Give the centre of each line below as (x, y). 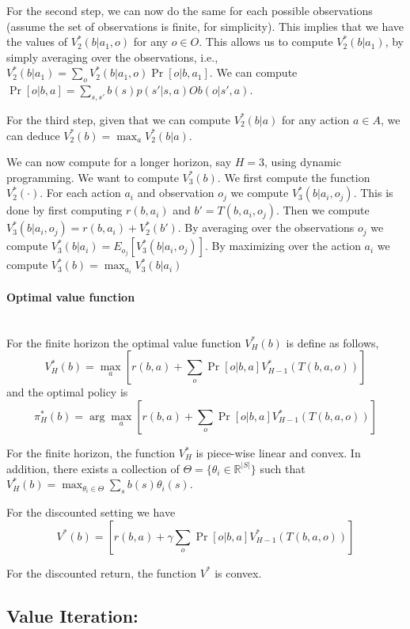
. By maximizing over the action (283, 246)
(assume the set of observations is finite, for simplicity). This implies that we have (205, 26)
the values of (37, 42)
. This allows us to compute (266, 42)
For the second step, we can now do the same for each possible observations (190, 10)
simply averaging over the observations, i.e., (112, 57)
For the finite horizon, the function (91, 453)
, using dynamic (303, 162)
